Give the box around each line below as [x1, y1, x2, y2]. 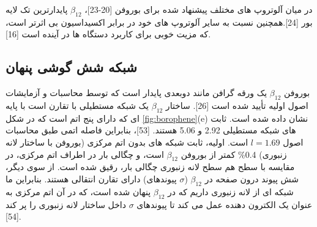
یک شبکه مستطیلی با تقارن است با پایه [6, 99, 149, 111]
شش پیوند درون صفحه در [204, 172, 299, 185]
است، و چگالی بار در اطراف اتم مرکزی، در [6, 147, 164, 160]
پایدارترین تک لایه [6, 3, 68, 15]
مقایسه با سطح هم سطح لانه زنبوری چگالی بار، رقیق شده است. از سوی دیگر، [6, 160, 295, 173]
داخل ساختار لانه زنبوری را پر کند [6, 198, 126, 210]
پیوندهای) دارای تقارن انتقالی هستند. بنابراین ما [6, 172, 177, 185]
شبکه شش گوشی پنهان [6, 58, 137, 76]
